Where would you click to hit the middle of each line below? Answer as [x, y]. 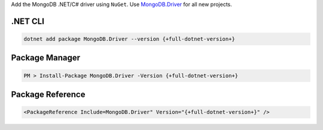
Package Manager [46, 58]
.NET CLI [28, 21]
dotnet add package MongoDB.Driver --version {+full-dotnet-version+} [129, 39]
